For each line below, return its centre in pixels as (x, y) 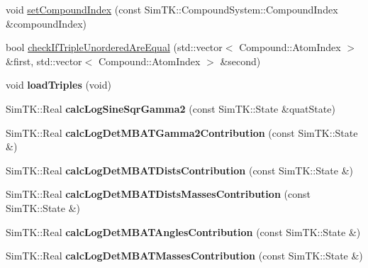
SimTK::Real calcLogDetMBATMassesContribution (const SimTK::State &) (184, 256)
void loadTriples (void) (58, 85)
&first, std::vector (44, 61)
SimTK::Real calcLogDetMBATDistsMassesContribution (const (158, 194)
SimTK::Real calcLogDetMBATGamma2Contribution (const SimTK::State (182, 132)
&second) (240, 61)
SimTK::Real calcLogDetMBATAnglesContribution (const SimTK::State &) (183, 231)
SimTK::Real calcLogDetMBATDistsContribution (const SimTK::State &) (180, 170)
